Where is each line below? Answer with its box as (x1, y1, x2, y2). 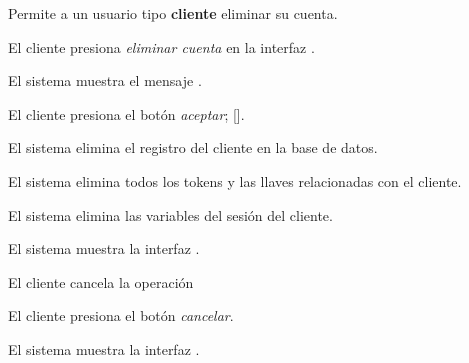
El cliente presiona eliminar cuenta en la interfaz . (8, 36, 315, 57)
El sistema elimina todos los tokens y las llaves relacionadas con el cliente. (8, 170, 462, 191)
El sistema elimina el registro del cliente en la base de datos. (8, 137, 378, 158)
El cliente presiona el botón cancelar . (8, 305, 234, 326)
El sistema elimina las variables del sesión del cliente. (8, 204, 333, 225)
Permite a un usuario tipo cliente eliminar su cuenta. (8, 3, 338, 23)
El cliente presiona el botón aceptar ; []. (8, 103, 245, 124)
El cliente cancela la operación (8, 271, 194, 292)
